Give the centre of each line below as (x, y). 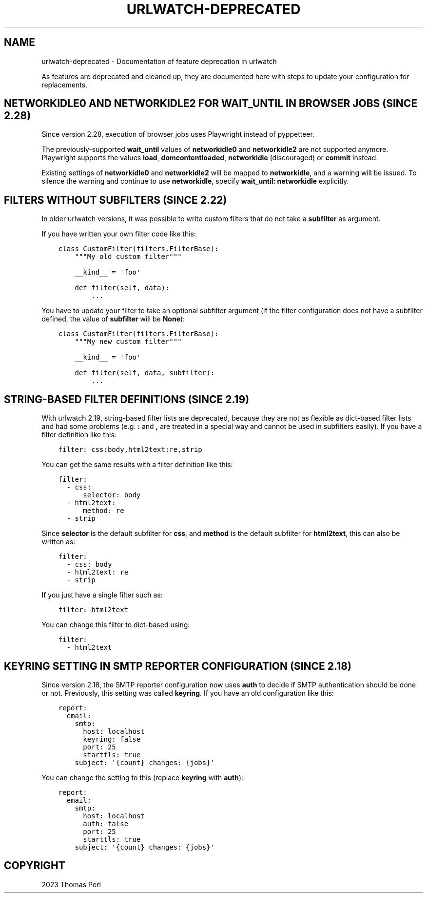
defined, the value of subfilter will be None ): (113, 319)
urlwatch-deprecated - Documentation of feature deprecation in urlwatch (159, 61)
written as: (58, 542)
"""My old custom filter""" (128, 257)
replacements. (65, 85)
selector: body (112, 495)
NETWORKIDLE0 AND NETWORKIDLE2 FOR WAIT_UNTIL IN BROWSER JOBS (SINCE (211, 104)
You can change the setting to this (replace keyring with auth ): (143, 777)
